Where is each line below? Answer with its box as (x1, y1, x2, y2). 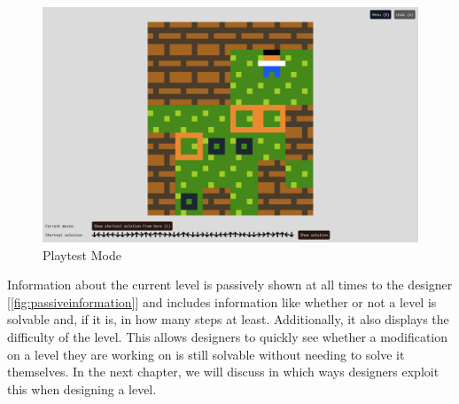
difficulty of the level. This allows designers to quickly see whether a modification (7, 327, 448, 345)
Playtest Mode (43, 245, 121, 264)
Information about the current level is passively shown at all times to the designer (7, 275, 453, 294)
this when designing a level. (7, 379, 157, 398)
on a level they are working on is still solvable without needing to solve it (7, 345, 405, 363)
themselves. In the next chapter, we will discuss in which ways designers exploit (7, 362, 440, 381)
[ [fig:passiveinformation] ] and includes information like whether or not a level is (7, 292, 437, 311)
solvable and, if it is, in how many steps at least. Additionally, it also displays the (7, 310, 449, 329)
